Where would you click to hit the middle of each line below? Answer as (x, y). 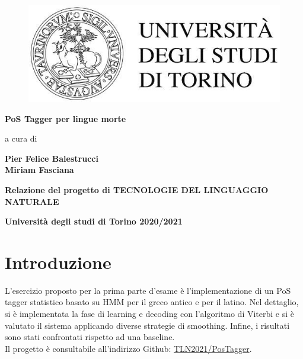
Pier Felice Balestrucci (52, 158)
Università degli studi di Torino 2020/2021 (94, 221)
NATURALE (32, 201)
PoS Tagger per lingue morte (66, 118)
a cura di (21, 138)
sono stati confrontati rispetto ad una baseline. (90, 337)
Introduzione (58, 262)
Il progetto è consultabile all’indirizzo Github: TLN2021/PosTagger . (128, 348)
